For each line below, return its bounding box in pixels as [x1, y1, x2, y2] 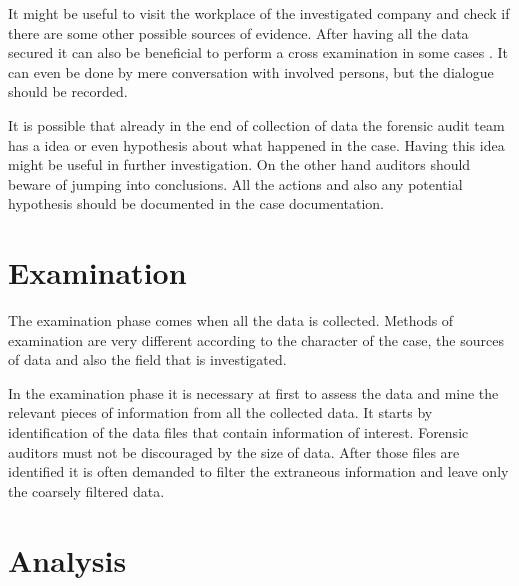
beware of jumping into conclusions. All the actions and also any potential [8, 173, 463, 194]
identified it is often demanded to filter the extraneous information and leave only [8, 461, 509, 482]
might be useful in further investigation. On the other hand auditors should [8, 154, 471, 175]
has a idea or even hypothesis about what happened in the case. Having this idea [8, 134, 505, 155]
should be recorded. [8, 81, 128, 102]
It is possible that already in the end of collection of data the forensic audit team [8, 114, 505, 135]
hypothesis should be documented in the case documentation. [8, 193, 384, 214]
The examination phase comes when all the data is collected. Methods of [8, 310, 454, 331]
